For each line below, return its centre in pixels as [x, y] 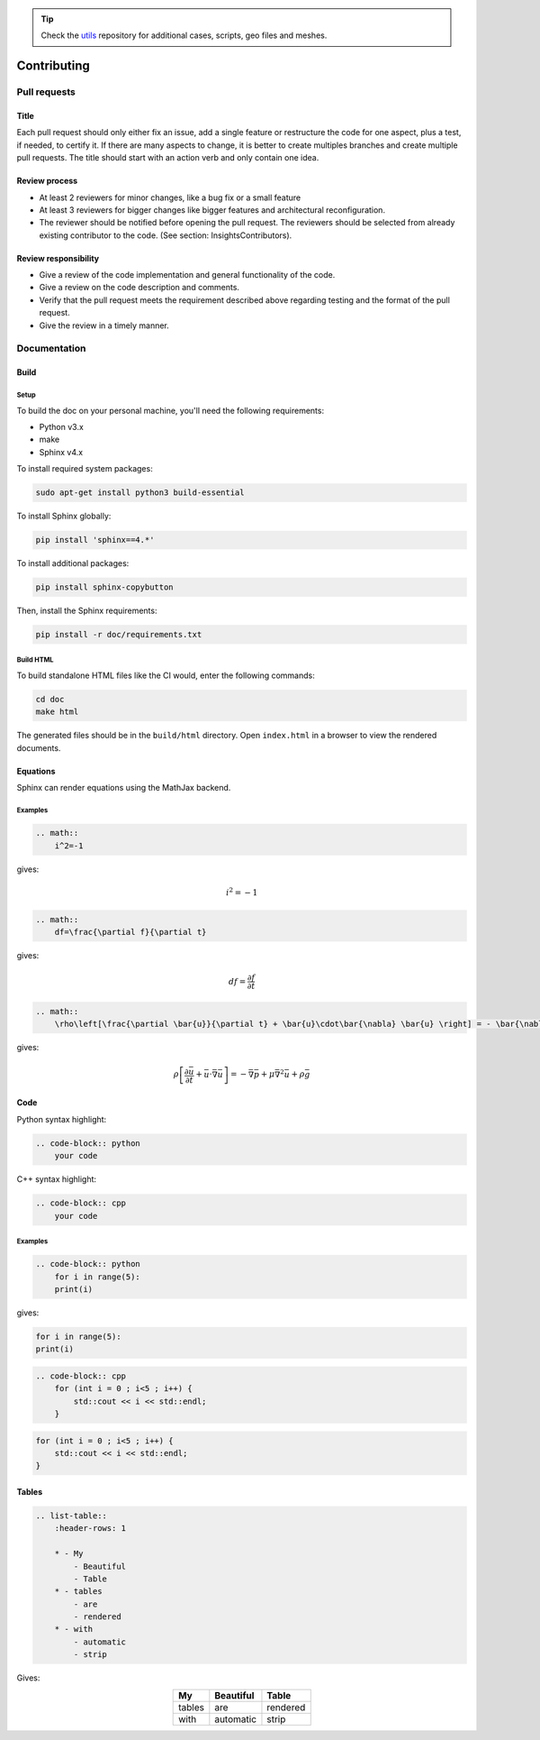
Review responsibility [58, 258]
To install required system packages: [85, 469]
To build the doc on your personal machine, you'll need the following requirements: [170, 410]
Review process [47, 181]
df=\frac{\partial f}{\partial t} [130, 932]
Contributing [53, 66]
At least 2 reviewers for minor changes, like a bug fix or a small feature [170, 197]
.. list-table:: [72, 1516]
